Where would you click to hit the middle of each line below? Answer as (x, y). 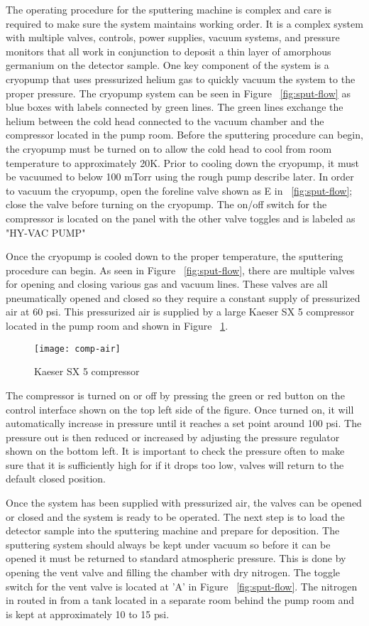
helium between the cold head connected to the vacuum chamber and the (165, 120)
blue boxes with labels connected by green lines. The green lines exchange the (175, 107)
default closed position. (56, 479)
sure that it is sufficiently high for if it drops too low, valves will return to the (175, 464)
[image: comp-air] (77, 349)
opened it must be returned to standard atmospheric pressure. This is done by (176, 558)
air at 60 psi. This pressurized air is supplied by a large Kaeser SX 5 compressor (180, 312)
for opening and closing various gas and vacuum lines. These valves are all (167, 284)
